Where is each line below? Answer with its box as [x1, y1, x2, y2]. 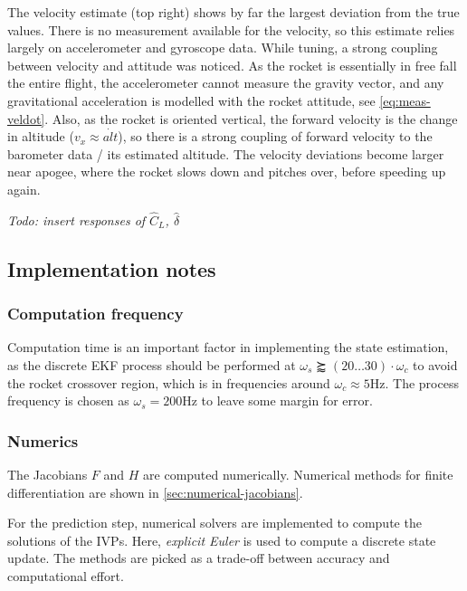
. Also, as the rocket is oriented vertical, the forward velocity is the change [44, 109, 458, 128]
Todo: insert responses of [7, 210, 146, 229]
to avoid [413, 355, 458, 374]
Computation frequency [7, 302, 184, 325]
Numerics [7, 429, 79, 452]
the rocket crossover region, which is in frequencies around [7, 373, 330, 392]
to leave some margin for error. [201, 391, 373, 410]
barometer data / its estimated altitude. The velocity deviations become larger [7, 144, 444, 163]
